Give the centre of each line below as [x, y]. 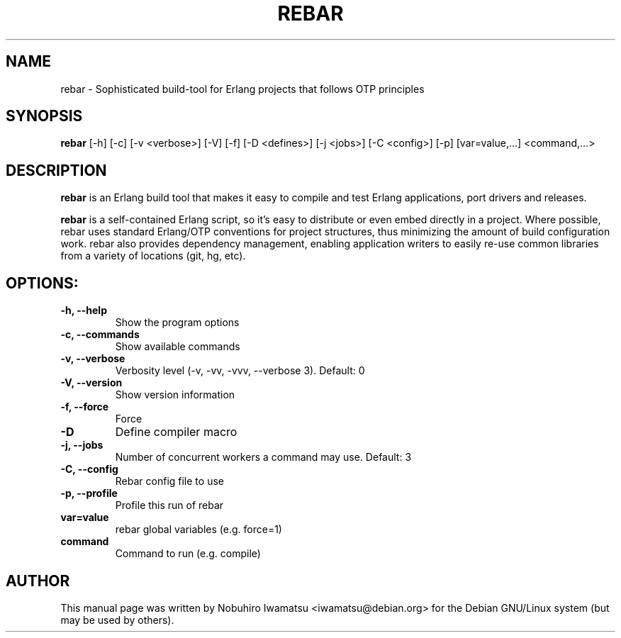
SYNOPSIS [44, 116]
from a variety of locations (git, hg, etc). [153, 256]
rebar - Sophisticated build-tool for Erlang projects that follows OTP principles [242, 89]
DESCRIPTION [56, 170]
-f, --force [85, 407]
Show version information [175, 395]
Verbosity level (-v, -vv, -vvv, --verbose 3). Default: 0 [240, 371]
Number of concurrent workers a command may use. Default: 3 [263, 457]
